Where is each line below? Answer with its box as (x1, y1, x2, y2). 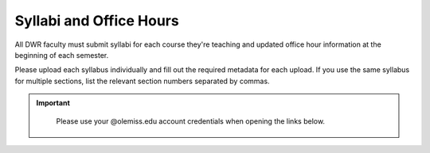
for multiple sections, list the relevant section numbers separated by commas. (14, 76, 270, 86)
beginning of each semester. (14, 50, 109, 59)
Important (36, 98, 71, 108)
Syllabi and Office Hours (14, 12, 179, 29)
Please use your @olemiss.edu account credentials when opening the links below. (56, 116, 326, 126)
